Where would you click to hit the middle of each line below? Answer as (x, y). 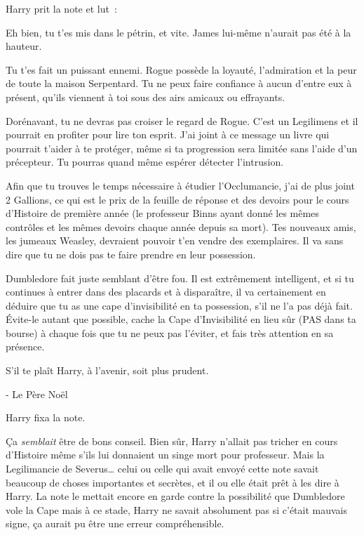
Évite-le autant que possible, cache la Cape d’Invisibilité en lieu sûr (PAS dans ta (181, 319)
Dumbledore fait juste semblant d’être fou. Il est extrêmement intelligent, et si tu (180, 278)
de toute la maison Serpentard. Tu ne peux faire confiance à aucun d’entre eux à (179, 83)
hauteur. (24, 46)
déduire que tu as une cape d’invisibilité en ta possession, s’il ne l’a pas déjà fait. (179, 305)
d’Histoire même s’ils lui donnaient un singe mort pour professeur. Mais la (165, 455)
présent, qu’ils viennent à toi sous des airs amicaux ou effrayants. (146, 97)
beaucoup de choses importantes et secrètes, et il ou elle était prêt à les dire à (173, 482)
